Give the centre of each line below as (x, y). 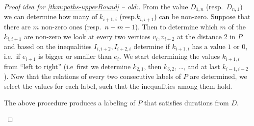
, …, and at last (197, 66)
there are (17, 26)
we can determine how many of (51, 16)
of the (237, 26)
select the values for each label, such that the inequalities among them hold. (118, 86)
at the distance (199, 36)
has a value (209, 46)
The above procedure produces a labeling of (70, 102)
